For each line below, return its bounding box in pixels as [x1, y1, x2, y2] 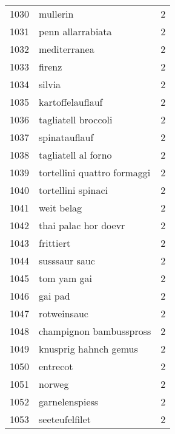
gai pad [39, 289, 70, 303]
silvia [39, 77, 61, 91]
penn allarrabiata [39, 24, 112, 38]
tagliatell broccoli [39, 112, 113, 126]
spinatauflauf [39, 130, 94, 144]
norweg [39, 377, 69, 391]
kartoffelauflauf [39, 95, 103, 109]
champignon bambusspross [39, 324, 151, 338]
